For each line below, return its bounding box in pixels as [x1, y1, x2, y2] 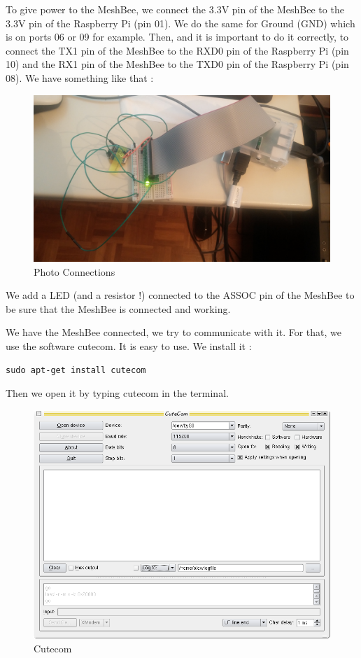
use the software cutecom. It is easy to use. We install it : [6, 339, 252, 353]
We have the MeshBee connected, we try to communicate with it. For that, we [6, 325, 341, 339]
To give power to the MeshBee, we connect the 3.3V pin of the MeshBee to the [6, 2, 344, 16]
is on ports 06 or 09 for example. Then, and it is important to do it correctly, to [6, 29, 349, 44]
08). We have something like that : [6, 70, 154, 85]
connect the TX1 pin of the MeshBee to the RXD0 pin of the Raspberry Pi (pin [6, 43, 349, 57]
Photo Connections [34, 264, 115, 279]
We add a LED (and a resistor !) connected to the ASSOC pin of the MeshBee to [6, 288, 355, 302]
